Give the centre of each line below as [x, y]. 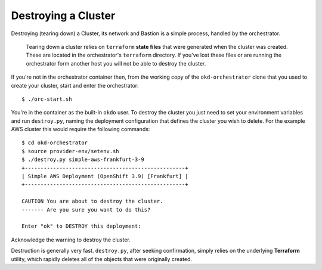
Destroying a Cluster [63, 15]
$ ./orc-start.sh [47, 99]
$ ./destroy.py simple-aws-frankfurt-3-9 [83, 160]
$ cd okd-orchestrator [55, 143]
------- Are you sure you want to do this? [86, 210]
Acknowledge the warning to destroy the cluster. [71, 240]
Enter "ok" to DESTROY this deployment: [81, 226]
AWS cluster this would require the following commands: [80, 129]
